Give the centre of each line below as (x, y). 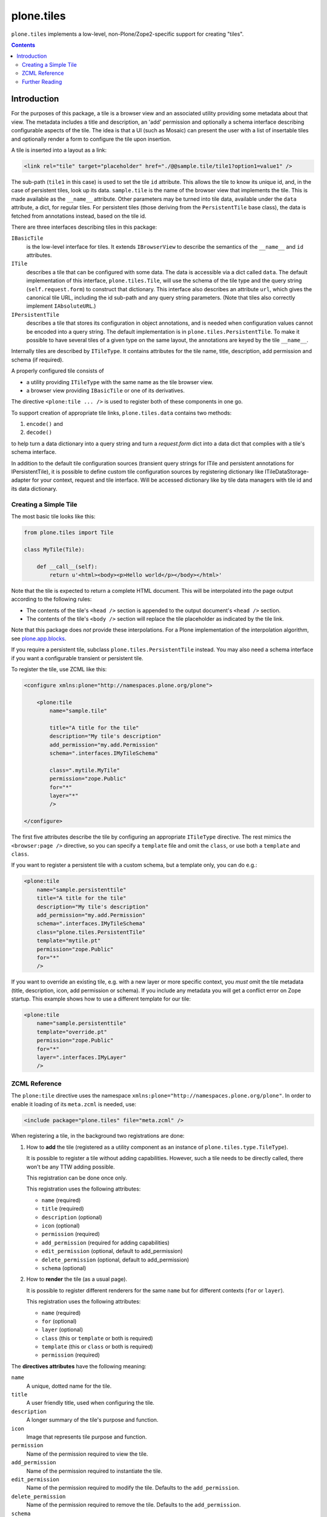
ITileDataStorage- (287, 472)
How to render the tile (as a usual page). (77, 1279)
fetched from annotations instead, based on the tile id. (79, 216)
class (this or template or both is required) (97, 1338)
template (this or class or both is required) (97, 1346)
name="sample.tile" (78, 711)
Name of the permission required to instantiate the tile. (94, 1471)
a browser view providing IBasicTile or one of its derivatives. (105, 390)
